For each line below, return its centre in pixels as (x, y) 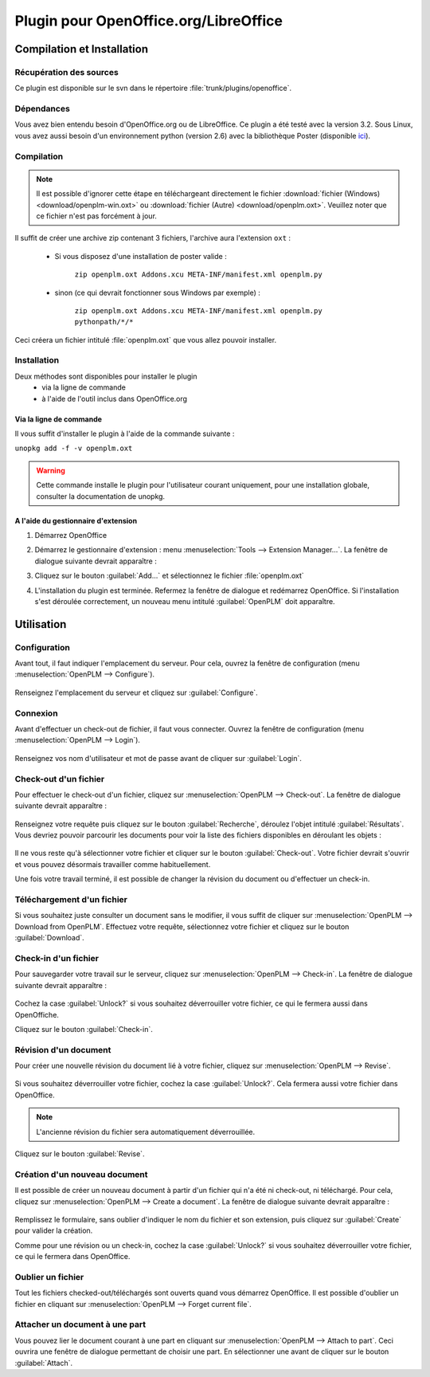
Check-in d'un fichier (57, 958)
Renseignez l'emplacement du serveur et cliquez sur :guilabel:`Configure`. (136, 692)
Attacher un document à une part (80, 1324)
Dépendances (43, 109)
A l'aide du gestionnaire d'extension (76, 520)
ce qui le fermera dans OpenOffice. (72, 1257)
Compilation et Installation (82, 49)
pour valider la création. (54, 1230)
